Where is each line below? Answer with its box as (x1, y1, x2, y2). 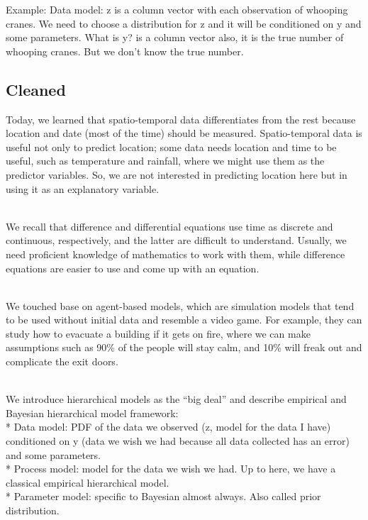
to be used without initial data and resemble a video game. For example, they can (6, 312, 362, 327)
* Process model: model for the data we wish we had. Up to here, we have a (6, 461, 336, 476)
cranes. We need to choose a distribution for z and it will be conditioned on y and (6, 16, 362, 31)
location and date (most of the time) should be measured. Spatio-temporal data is (6, 126, 362, 140)
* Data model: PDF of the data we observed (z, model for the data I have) (6, 419, 331, 434)
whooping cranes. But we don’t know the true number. (6, 43, 244, 58)
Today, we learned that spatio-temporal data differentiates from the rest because (6, 111, 356, 126)
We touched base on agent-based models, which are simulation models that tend (6, 298, 355, 313)
